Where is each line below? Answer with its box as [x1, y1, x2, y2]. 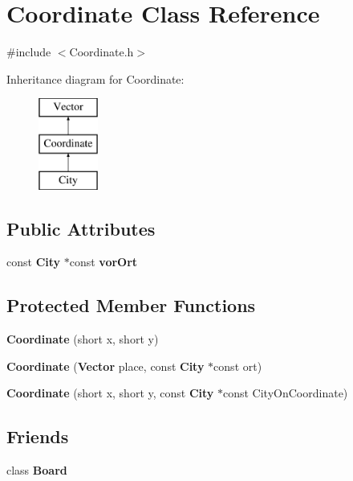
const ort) [213, 357, 262, 374]
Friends [6, 424, 69, 449]
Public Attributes [6, 216, 156, 240]
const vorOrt [69, 253, 138, 270]
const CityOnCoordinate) [223, 384, 348, 401]
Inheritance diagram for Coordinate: [6, 70, 185, 87]
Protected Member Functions [6, 293, 256, 318]
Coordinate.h [69, 43, 134, 60]
